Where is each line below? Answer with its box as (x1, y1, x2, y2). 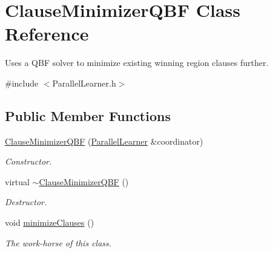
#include (5, 76, 39, 89)
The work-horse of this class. (5, 236, 112, 249)
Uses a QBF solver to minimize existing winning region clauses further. (5, 56, 269, 69)
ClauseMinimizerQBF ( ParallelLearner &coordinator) (5, 134, 203, 147)
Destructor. (5, 195, 47, 208)
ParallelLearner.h (52, 76, 116, 89)
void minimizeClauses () (5, 216, 94, 229)
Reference (5, 21, 89, 46)
